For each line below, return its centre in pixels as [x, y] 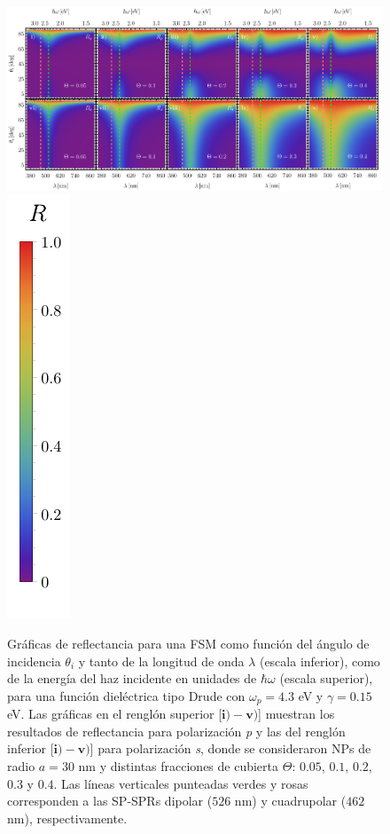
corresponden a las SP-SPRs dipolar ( [110, 801]
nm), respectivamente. [67, 818]
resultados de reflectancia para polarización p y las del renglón [176, 731]
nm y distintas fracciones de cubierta [179, 766]
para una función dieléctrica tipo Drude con [126, 695]
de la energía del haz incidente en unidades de [132, 678]
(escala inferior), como [320, 661]
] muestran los [296, 714]
